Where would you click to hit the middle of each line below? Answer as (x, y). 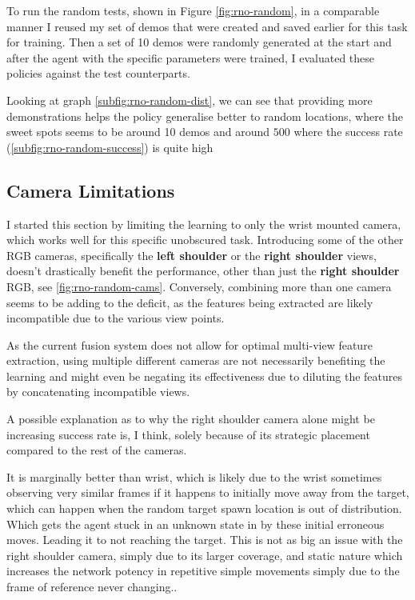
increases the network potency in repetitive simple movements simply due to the (203, 571)
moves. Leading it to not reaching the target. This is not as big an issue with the (205, 540)
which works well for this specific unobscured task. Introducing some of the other (205, 240)
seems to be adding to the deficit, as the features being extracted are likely (190, 302)
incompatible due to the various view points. (116, 318)
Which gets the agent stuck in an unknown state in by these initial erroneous (196, 524)
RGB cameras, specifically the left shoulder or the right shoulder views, (192, 255)
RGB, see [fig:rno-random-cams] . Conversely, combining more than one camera (199, 286)
